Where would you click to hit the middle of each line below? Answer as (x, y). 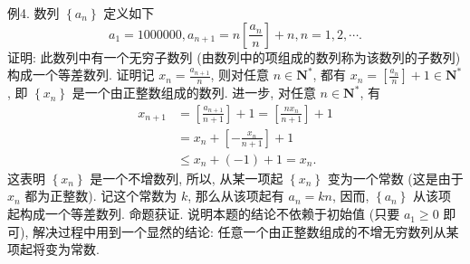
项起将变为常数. (53, 249)
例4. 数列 (34, 13)
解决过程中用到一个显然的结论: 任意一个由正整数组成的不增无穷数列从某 (245, 231)
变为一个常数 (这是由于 (395, 178)
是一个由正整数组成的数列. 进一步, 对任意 (194, 93)
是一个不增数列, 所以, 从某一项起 (187, 178)
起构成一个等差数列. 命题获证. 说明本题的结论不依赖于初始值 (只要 (204, 214)
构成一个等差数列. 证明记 (81, 75)
